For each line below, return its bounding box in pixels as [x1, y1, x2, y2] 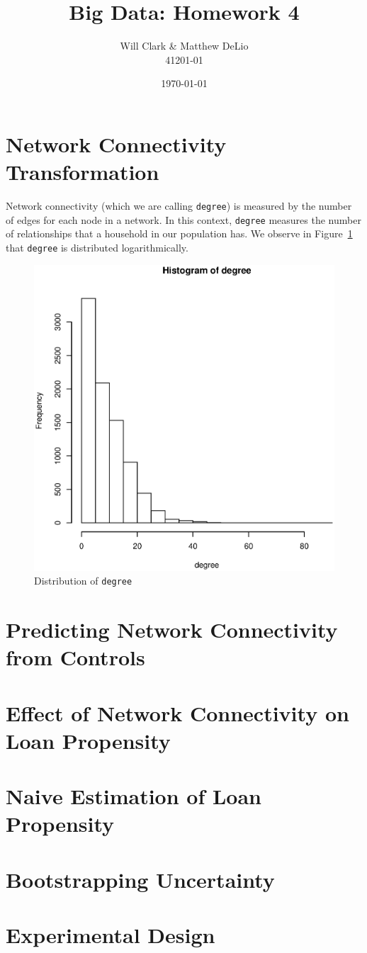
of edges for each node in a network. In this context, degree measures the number [6, 212, 361, 227]
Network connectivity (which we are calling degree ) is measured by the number [6, 198, 352, 213]
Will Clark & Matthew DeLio [120, 38, 249, 53]
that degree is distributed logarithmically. [6, 239, 188, 254]
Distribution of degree [34, 573, 132, 588]
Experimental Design [6, 920, 215, 949]
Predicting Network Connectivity [6, 615, 338, 644]
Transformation [6, 157, 159, 186]
